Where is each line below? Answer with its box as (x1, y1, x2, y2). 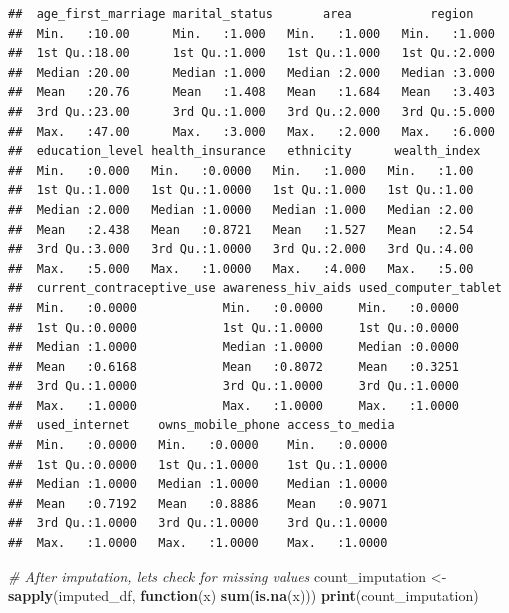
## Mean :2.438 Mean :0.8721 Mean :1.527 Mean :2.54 (8, 222, 474, 237)
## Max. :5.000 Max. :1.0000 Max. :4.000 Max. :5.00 (8, 261, 474, 276)
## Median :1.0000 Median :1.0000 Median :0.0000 (8, 340, 460, 355)
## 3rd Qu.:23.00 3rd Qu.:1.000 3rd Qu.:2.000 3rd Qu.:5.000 (8, 104, 495, 119)
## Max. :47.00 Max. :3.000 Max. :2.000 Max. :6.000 (8, 124, 495, 139)
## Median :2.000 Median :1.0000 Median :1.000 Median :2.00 (8, 202, 474, 217)
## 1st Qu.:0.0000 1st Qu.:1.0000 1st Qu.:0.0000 (8, 320, 460, 335)
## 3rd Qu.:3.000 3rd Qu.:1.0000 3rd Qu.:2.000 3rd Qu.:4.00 (8, 242, 474, 257)
